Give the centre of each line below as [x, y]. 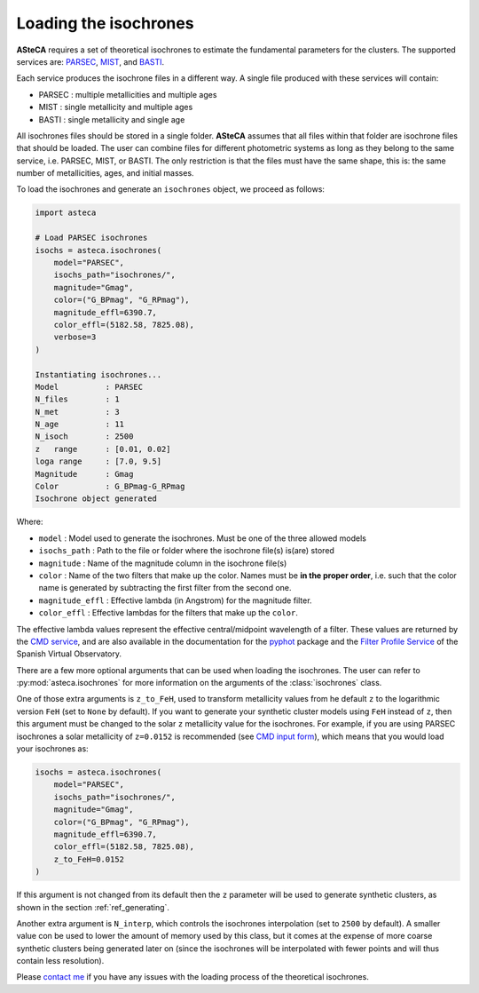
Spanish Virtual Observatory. [69, 654]
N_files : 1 [77, 399]
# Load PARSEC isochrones [91, 238]
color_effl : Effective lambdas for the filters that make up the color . [169, 613]
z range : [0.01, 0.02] [103, 449]
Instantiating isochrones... [98, 374]
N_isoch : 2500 [84, 437]
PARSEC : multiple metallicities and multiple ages [128, 94]
